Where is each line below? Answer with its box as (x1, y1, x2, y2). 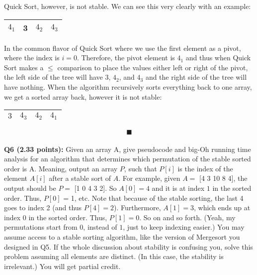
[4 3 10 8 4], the (199, 173, 248, 183)
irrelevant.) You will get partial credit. (4, 261, 121, 271)
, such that (124, 163, 157, 173)
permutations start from (4, 222, 78, 232)
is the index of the (177, 163, 233, 173)
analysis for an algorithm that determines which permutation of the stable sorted (4, 153, 251, 164)
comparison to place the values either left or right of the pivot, (57, 62, 248, 72)
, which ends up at (194, 202, 251, 213)
